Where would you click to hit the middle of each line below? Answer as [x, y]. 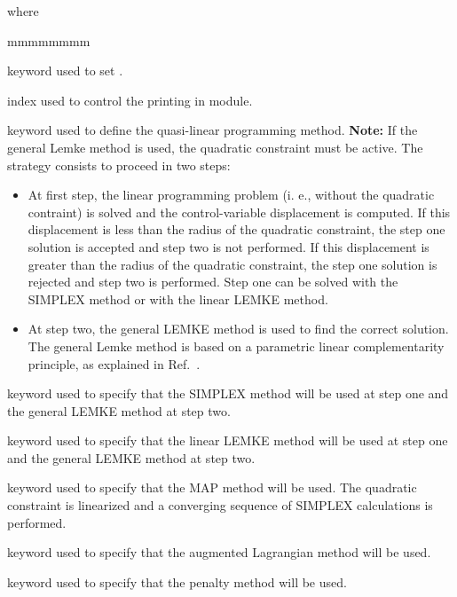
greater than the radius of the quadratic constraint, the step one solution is [232, 264]
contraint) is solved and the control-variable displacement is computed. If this [239, 212]
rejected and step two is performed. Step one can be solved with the [213, 282]
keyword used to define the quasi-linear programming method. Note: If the [213, 130]
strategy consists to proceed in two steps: [119, 165]
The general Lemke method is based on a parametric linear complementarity [236, 346]
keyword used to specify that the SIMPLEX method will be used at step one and [228, 393]
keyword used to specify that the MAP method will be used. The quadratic [212, 487]
